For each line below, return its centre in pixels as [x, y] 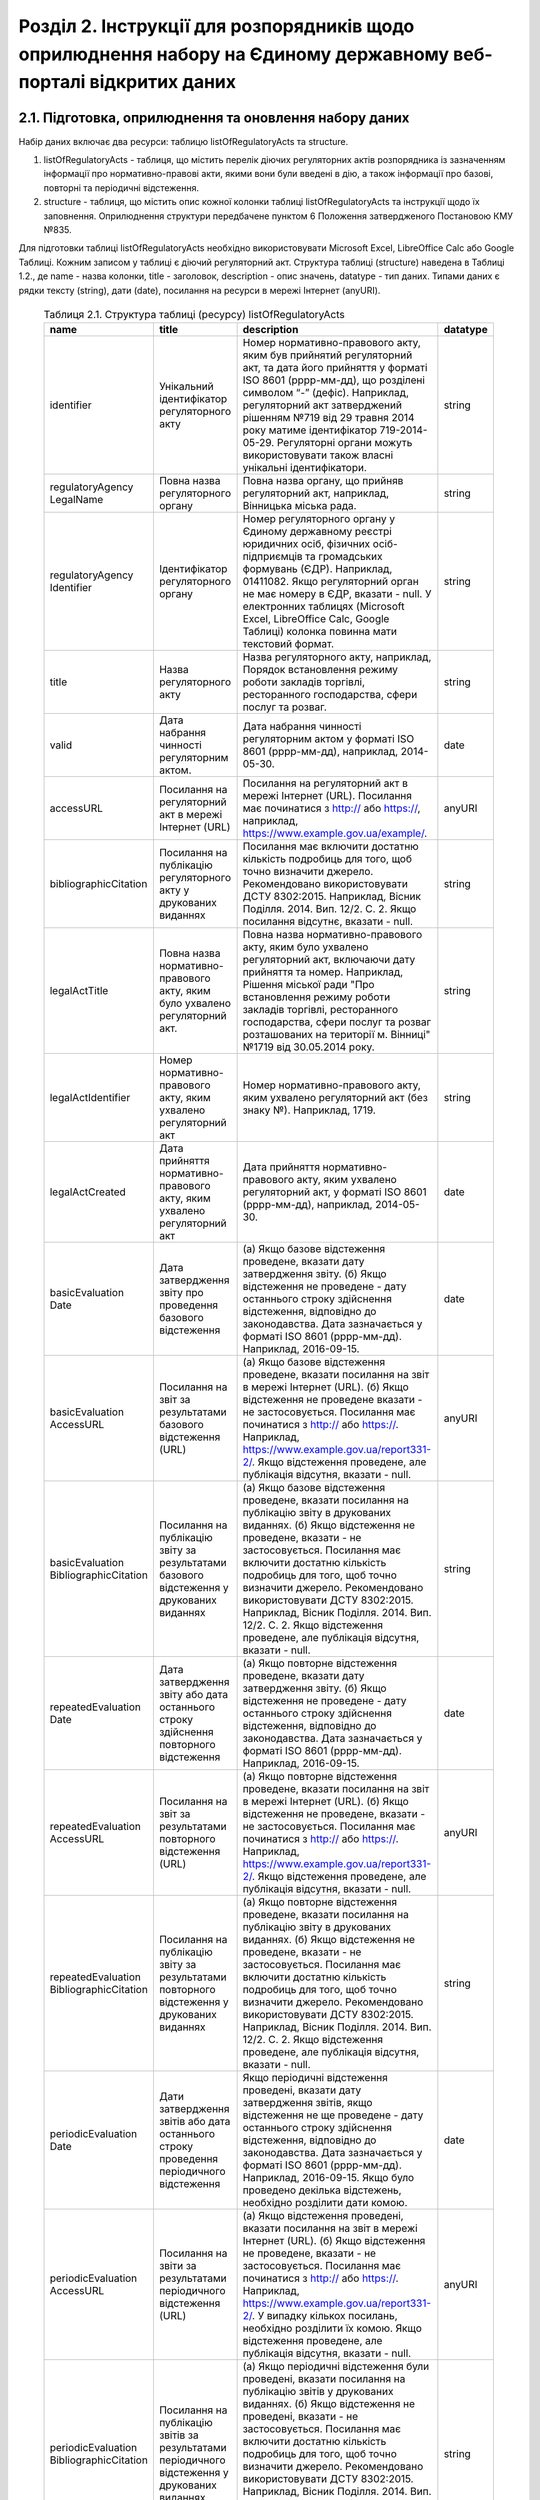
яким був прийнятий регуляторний [327, 355]
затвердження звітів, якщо [307, 2103]
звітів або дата [194, 2122]
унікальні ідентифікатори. [304, 468]
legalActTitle [79, 991]
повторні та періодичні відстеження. [121, 187]
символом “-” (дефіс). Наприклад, [326, 393]
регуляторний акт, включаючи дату [329, 960]
